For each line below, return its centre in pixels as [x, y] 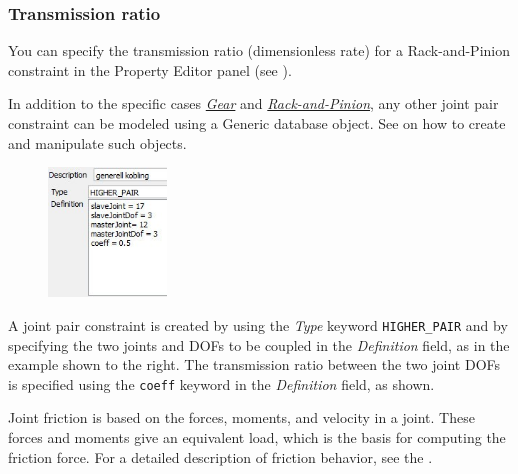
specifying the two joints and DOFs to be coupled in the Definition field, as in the [259, 344]
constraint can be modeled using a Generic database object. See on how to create [257, 123]
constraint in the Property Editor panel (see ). [150, 69]
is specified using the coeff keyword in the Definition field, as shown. [221, 383]
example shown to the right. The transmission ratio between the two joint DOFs [254, 364]
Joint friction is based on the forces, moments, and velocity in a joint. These [241, 417]
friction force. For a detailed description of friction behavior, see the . [220, 456]
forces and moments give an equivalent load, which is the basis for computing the [257, 436]
